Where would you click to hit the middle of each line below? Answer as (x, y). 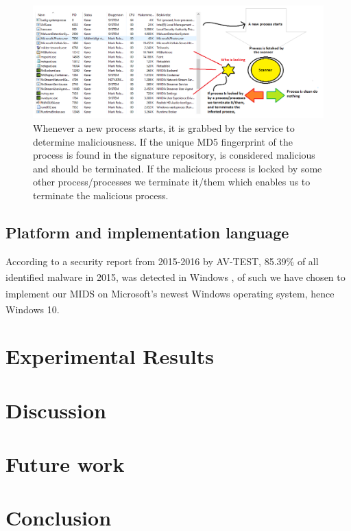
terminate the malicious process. (101, 195)
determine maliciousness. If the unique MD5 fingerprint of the (163, 141)
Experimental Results (110, 356)
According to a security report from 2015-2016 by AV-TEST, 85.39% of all (162, 261)
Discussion (56, 410)
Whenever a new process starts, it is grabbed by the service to (164, 127)
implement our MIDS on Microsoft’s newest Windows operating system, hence (170, 293)
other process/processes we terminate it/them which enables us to (172, 182)
